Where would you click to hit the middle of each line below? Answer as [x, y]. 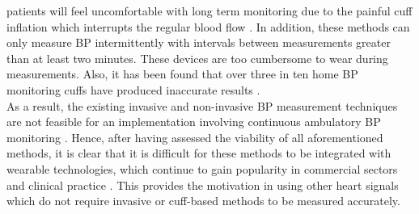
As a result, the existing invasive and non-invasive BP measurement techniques [202, 105]
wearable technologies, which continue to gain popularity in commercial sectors [202, 168]
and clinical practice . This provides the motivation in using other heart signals [203, 185]
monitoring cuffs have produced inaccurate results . [133, 89]
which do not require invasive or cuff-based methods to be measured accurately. [203, 201]
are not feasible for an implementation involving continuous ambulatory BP [194, 122]
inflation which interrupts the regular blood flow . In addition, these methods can [208, 26]
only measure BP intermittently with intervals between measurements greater [199, 42]
